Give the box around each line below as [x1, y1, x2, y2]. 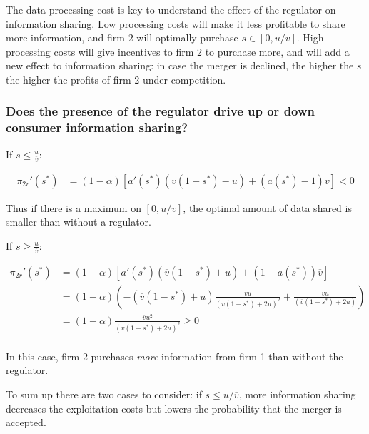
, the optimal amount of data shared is [183, 200, 352, 215]
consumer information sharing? [6, 118, 188, 136]
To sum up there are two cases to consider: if [6, 386, 202, 401]
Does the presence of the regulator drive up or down [6, 102, 315, 120]
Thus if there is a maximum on [6, 200, 141, 215]
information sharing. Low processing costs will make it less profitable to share [6, 16, 345, 31]
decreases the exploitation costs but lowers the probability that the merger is [6, 400, 342, 415]
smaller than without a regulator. [6, 214, 151, 229]
